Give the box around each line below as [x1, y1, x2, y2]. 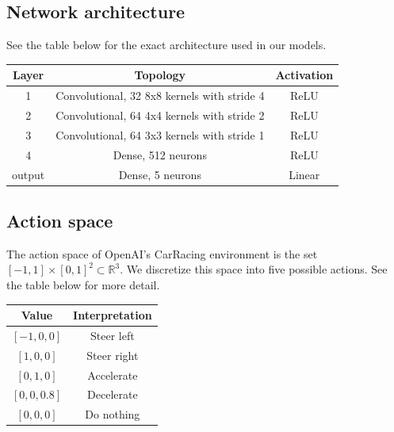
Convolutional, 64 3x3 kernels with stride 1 [55, 126, 265, 143]
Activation [275, 67, 334, 83]
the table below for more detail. [6, 277, 160, 292]
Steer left [90, 327, 135, 343]
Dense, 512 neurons [113, 146, 207, 162]
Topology [134, 67, 186, 83]
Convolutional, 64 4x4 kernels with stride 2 [55, 106, 265, 123]
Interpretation [73, 307, 152, 323]
